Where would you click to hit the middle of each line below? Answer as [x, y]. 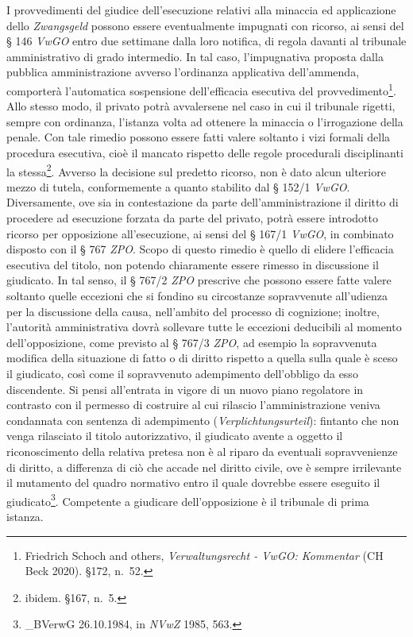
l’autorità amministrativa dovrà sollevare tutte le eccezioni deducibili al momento [204, 327]
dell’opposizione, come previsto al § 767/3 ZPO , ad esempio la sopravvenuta [192, 342]
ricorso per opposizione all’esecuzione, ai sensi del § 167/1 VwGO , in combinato [200, 233]
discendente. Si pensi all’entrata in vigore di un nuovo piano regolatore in [185, 389]
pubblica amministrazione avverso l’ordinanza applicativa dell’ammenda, [183, 72]
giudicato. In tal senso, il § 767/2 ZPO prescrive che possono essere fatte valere [199, 280]
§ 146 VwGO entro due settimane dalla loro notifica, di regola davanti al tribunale [206, 41]
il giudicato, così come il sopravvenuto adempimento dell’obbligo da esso [182, 373]
